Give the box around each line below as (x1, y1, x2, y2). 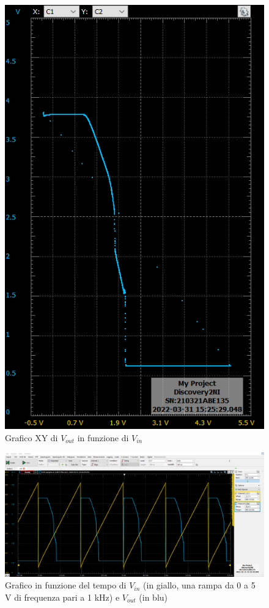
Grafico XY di (5, 431, 58, 444)
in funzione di (77, 431, 129, 444)
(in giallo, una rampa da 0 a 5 (143, 579, 256, 592)
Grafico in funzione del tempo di (5, 579, 127, 592)
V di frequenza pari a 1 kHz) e (5, 590, 120, 603)
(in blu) (139, 590, 168, 603)
